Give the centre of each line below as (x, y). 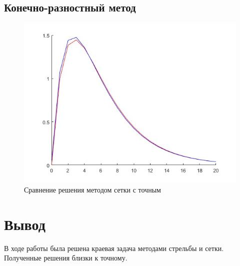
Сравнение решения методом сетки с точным (92, 189)
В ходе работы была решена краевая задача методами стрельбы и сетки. (114, 248)
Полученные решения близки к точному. (66, 258)
